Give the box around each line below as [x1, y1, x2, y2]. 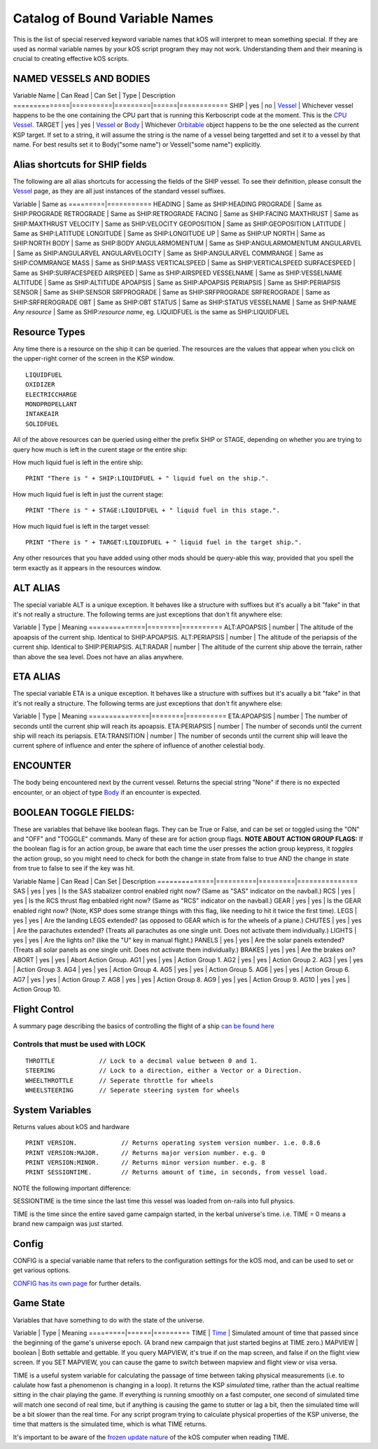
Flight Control [13, 1003, 74, 1015]
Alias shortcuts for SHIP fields [13, 159, 147, 170]
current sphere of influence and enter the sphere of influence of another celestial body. [13, 741, 265, 750]
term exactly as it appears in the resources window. [13, 563, 162, 572]
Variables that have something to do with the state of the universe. [13, 1316, 204, 1324]
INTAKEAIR [25, 410, 59, 418]
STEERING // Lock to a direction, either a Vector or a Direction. [25, 1067, 302, 1074]
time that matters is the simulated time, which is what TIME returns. [13, 1420, 207, 1429]
